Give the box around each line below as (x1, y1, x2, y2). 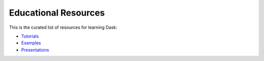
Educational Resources (9, 7, 105, 18)
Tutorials (21, 33, 39, 39)
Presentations (21, 47, 49, 53)
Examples (21, 40, 41, 46)
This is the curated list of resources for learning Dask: (9, 24, 117, 30)
